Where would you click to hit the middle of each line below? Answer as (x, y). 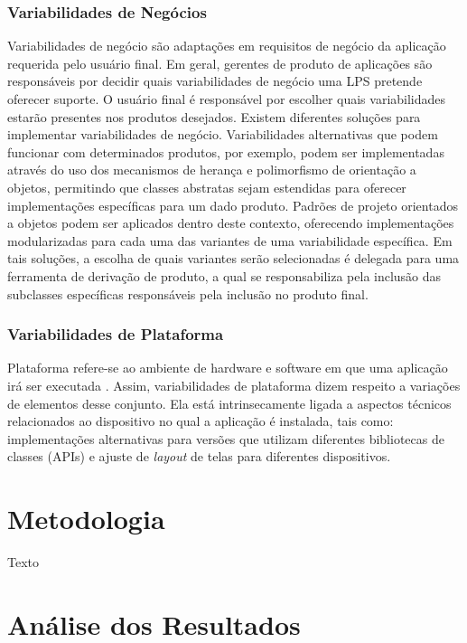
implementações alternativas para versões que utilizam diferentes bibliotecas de (226, 438)
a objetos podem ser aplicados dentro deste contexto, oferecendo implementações (231, 223)
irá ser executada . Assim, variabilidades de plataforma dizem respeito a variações (234, 385)
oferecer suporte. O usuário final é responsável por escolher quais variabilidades (227, 99)
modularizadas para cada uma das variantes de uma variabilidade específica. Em (230, 240)
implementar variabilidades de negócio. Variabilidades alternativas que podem (223, 134)
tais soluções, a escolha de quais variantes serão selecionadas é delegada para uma (233, 258)
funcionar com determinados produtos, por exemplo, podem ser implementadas (226, 151)
